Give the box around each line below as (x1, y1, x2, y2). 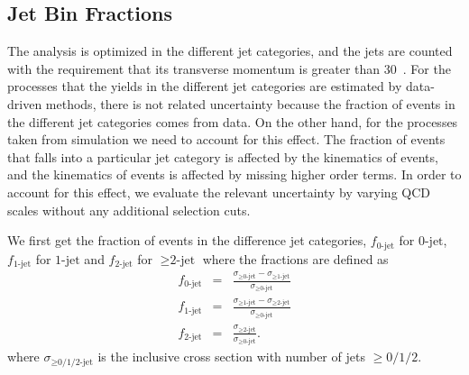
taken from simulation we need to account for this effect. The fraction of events (7, 130, 446, 149)
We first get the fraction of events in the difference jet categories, (7, 231, 367, 250)
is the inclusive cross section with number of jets (97, 347, 365, 366)
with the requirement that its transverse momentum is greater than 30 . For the (7, 59, 451, 78)
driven (7, 94, 42, 113)
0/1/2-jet (58, 357, 94, 367)
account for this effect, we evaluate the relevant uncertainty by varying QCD (7, 182, 430, 201)
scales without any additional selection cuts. (7, 200, 251, 219)
